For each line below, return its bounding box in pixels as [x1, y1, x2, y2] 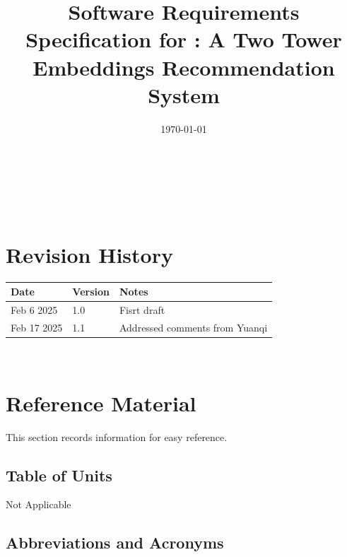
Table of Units [6, 464, 112, 486]
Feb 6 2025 [11, 302, 58, 317]
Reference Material [6, 388, 196, 417]
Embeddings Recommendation [33, 52, 335, 81]
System [148, 80, 220, 109]
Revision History [6, 240, 173, 269]
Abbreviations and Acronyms [6, 532, 224, 553]
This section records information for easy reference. [6, 429, 228, 444]
